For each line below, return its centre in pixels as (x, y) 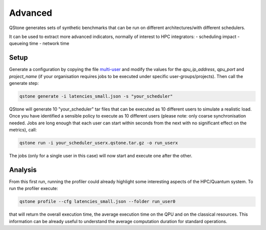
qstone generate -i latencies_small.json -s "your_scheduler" (96, 96)
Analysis (23, 170)
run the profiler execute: (34, 189)
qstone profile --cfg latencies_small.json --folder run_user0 (98, 202)
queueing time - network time (39, 43)
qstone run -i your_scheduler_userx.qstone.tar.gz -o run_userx (99, 143)
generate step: (24, 83)
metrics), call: (23, 130)
